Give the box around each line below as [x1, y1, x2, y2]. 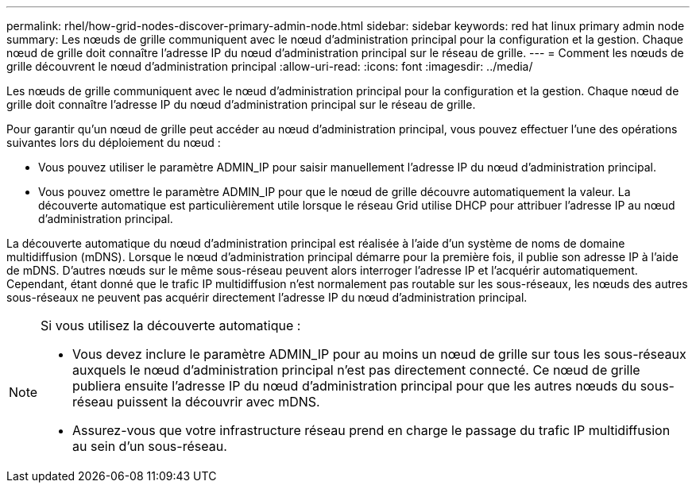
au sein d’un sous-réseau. [72, 438, 227, 454]
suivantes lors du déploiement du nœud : [6, 136, 221, 149]
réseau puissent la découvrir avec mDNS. [72, 394, 320, 410]
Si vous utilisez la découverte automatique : [41, 318, 301, 333]
